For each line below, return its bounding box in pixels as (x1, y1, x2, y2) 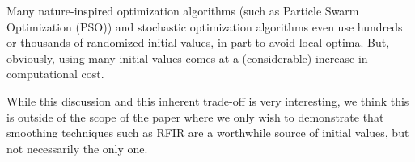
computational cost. (6, 65, 104, 82)
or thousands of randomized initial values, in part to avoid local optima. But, (6, 34, 390, 51)
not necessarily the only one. (6, 139, 148, 156)
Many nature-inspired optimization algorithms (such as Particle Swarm (6, 2, 359, 19)
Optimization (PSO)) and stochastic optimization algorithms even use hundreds (6, 18, 403, 35)
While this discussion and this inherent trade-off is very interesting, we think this (6, 92, 409, 109)
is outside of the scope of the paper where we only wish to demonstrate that (6, 108, 384, 125)
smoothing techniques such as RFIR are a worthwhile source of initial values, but (6, 124, 409, 141)
